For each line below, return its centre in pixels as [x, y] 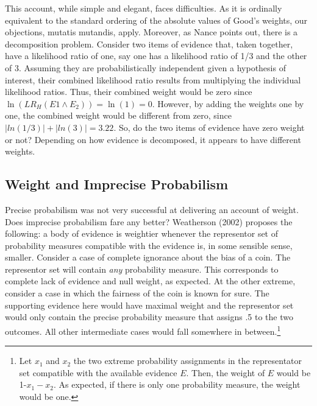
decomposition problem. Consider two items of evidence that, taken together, [149, 44]
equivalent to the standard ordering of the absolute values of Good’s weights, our [156, 20]
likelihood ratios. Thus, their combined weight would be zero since [129, 92]
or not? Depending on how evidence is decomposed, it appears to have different [153, 139]
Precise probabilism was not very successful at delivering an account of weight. [152, 209]
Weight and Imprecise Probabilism [117, 184]
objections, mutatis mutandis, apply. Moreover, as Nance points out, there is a [151, 32]
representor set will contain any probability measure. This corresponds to [142, 269]
